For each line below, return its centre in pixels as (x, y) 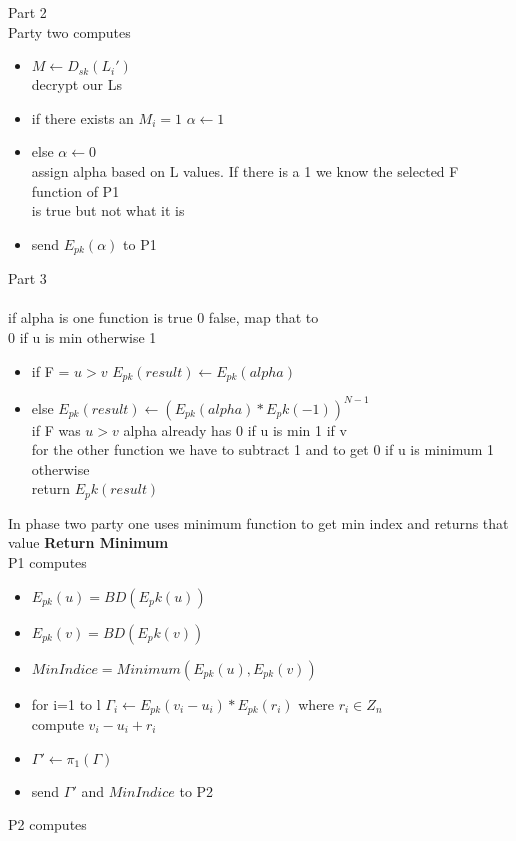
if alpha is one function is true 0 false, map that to (163, 317)
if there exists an (82, 117)
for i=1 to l (66, 703)
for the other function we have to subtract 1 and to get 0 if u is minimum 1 (263, 449)
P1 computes (47, 561)
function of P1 (75, 190)
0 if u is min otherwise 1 (82, 336)
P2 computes (47, 824)
